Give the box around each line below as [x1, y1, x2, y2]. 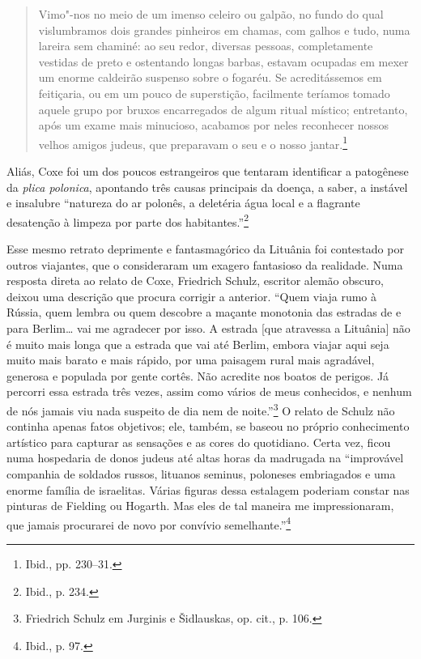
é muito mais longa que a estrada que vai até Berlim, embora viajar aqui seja [6, 335, 389, 352]
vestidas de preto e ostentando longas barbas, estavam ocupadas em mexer [38, 53, 409, 70]
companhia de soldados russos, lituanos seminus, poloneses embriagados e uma [6, 466, 396, 482]
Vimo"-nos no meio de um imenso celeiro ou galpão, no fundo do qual [38, 6, 384, 22]
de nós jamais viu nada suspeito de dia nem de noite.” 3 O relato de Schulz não [6, 399, 395, 419]
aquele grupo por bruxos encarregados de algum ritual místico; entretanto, [38, 100, 408, 117]
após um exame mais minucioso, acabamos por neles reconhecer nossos [38, 117, 389, 134]
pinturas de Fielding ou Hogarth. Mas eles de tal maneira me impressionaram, [6, 497, 394, 514]
